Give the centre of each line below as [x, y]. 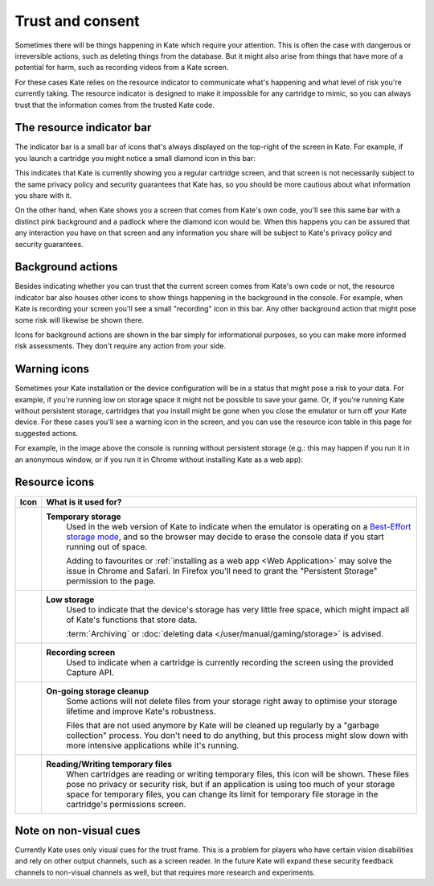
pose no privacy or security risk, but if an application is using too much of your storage [230, 784]
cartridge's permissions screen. [126, 804]
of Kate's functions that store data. [131, 620]
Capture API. [90, 672]
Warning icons [52, 369]
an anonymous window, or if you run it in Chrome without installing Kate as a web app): [159, 459]
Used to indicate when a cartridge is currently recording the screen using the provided [229, 662]
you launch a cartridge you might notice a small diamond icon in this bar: [135, 158]
